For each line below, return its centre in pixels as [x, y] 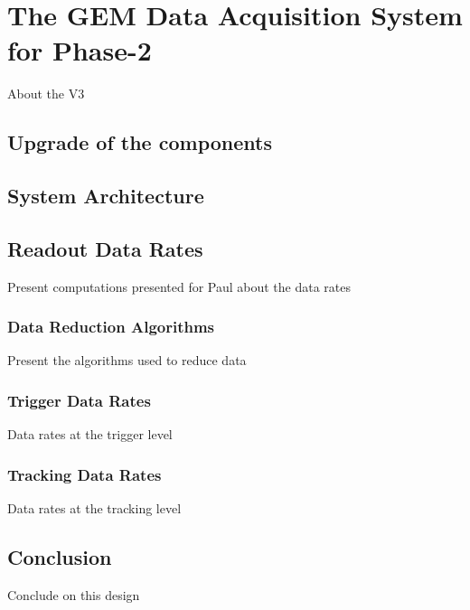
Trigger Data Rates [79, 400]
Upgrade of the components [140, 142]
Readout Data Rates [105, 248]
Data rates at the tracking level [94, 508]
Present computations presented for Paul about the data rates [179, 286]
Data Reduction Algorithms [111, 327]
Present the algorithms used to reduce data [127, 360]
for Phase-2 [80, 50]
